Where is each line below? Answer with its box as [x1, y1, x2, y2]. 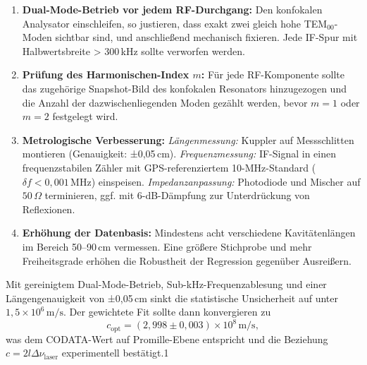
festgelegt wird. [52, 109, 118, 124]
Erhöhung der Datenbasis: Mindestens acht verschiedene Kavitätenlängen [22, 225, 356, 240]
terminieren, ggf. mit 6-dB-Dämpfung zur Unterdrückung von [44, 188, 310, 203]
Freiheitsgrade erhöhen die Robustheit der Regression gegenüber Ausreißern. [22, 253, 352, 268]
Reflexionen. [22, 201, 75, 216]
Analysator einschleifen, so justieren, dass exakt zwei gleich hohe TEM [22, 16, 328, 30]
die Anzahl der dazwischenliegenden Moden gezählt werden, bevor [22, 95, 308, 109]
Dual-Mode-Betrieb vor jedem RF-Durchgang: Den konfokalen [22, 2, 323, 16]
